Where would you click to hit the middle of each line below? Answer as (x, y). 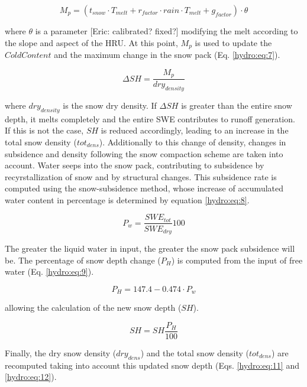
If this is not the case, (44, 130)
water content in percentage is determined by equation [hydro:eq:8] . (127, 199)
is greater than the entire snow (237, 105)
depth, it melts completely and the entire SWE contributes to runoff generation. (150, 118)
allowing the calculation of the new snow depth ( (93, 308)
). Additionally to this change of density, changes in (193, 142)
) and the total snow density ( (195, 352)
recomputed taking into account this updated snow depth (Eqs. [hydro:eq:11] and (152, 365)
